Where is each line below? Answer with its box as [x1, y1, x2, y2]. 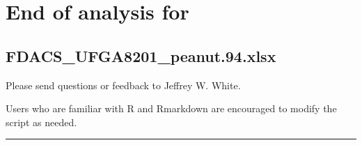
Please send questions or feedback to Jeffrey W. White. [6, 77, 241, 92]
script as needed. [6, 114, 77, 129]
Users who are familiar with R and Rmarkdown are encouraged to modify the [6, 101, 337, 116]
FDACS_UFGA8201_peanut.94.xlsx [6, 45, 276, 66]
